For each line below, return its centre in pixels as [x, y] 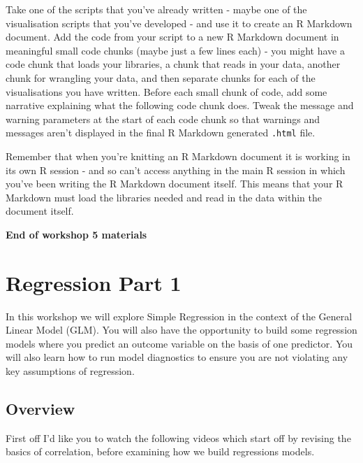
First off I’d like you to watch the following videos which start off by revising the [178, 437]
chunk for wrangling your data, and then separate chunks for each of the [161, 77]
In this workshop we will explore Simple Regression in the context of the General [179, 316]
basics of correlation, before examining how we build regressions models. [160, 451]
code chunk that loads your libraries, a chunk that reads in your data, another [173, 64]
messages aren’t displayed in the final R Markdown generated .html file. [161, 133]
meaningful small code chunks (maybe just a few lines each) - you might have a [175, 50]
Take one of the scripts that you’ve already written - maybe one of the [156, 9]
